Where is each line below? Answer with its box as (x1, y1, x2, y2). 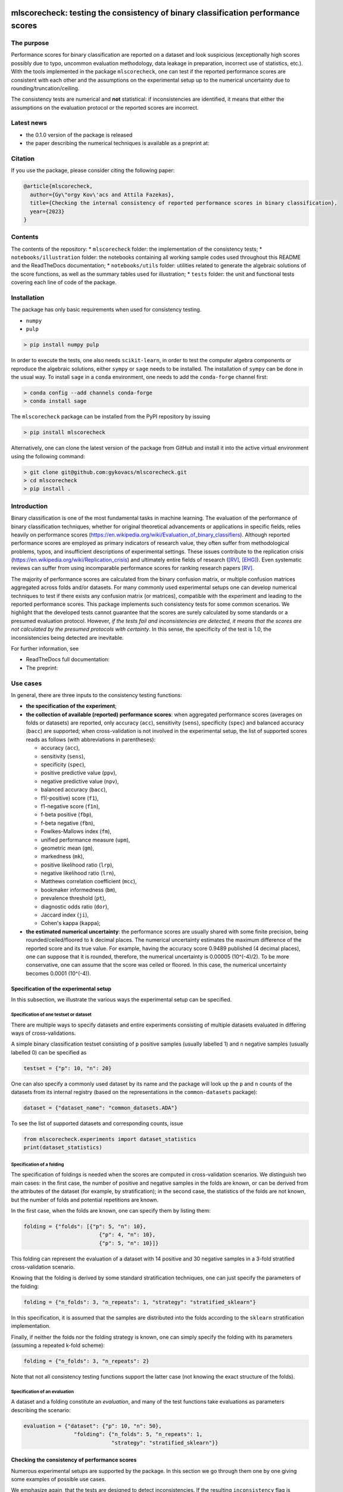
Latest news (11, 119, 48, 127)
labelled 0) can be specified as (11, 1049, 87, 1056)
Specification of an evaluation (11, 1388, 74, 1395)
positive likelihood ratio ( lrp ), (40, 861, 114, 868)
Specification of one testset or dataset (11, 1012, 92, 1018)
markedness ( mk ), (40, 853, 85, 860)
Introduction (11, 502, 48, 510)
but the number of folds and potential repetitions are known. (11, 1196, 159, 1203)
